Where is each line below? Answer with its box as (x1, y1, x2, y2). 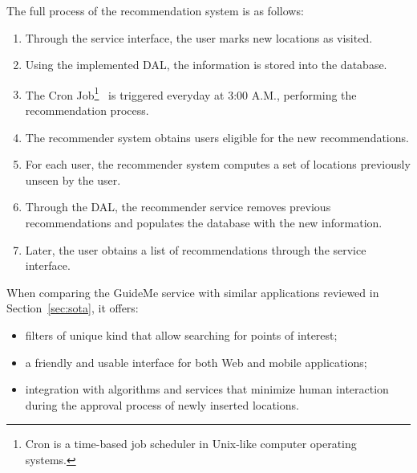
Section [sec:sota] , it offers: (6, 300, 139, 316)
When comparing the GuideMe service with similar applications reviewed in (6, 283, 379, 300)
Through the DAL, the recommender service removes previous (25, 198, 331, 215)
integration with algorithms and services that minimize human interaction (25, 381, 389, 398)
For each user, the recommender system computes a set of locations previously (25, 156, 411, 173)
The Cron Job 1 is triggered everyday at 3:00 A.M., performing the (25, 84, 357, 103)
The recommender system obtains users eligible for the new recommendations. (25, 128, 409, 145)
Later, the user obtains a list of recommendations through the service (25, 241, 366, 258)
